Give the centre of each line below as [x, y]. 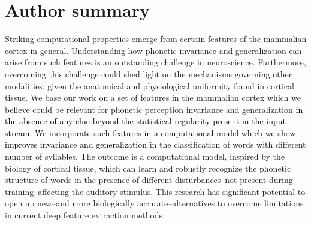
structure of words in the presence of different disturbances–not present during [149, 180]
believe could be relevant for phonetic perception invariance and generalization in [154, 109]
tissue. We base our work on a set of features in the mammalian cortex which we [153, 97]
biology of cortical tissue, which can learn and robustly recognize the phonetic [148, 168]
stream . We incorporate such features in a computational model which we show [150, 132]
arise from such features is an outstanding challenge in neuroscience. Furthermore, [155, 62]
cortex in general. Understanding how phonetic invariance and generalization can [153, 50]
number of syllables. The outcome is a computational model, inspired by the [145, 156]
